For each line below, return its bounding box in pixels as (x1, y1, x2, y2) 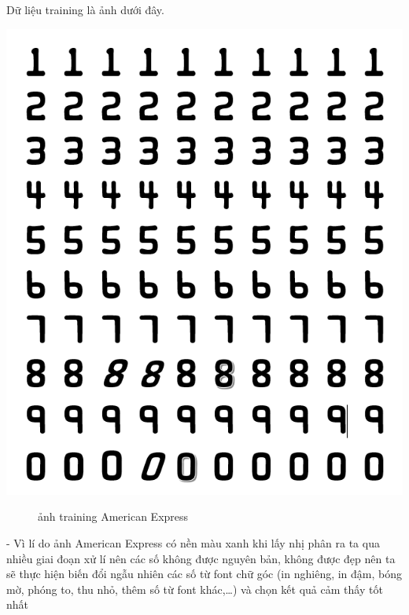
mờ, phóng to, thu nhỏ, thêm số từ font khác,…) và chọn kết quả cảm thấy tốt (6, 580, 383, 597)
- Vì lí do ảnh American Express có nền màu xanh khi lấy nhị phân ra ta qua (6, 534, 380, 551)
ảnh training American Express (38, 508, 189, 525)
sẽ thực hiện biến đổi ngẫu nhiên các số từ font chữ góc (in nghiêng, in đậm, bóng (6, 566, 403, 582)
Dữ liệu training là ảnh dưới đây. (6, 2, 164, 17)
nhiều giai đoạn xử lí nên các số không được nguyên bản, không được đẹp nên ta (6, 550, 396, 566)
